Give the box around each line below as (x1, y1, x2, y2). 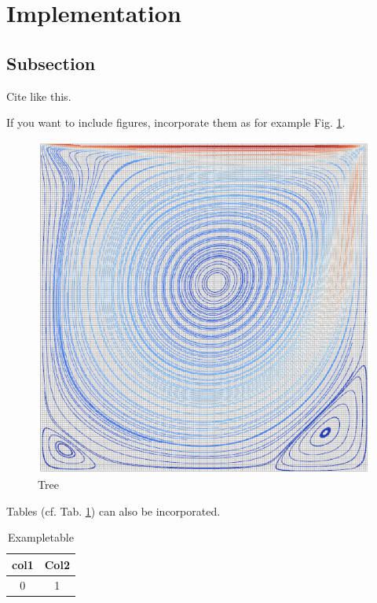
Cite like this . (6, 87, 71, 104)
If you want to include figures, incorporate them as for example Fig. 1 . (6, 114, 346, 131)
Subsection (6, 50, 96, 75)
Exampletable (8, 529, 74, 546)
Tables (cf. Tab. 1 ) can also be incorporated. (6, 502, 221, 519)
